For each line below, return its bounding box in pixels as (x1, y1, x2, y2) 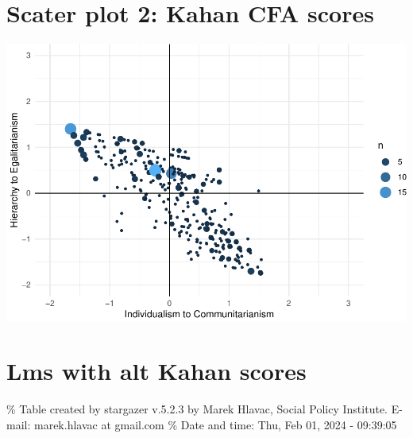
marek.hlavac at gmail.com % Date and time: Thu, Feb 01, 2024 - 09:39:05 (33, 416, 397, 432)
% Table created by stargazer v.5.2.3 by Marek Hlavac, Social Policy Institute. (6, 401, 388, 417)
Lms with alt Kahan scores (6, 355, 307, 387)
